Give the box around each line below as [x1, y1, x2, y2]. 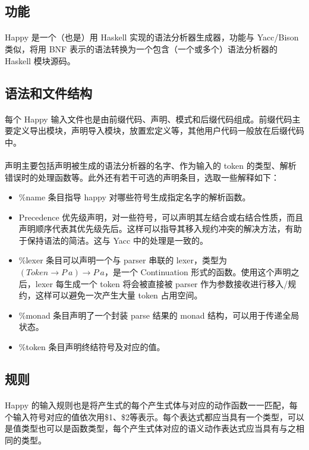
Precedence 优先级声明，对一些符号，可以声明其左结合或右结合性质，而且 [18, 210, 304, 223]
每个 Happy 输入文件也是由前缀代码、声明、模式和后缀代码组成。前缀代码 [5, 112, 292, 125]
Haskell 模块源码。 [5, 54, 75, 67]
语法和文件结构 [5, 83, 92, 102]
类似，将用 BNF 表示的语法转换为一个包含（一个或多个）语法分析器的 [5, 42, 278, 55]
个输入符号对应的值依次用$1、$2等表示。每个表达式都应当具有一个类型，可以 [5, 410, 304, 423]
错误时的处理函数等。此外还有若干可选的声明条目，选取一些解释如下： [5, 171, 279, 183]
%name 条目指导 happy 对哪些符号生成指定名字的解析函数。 [18, 191, 251, 203]
